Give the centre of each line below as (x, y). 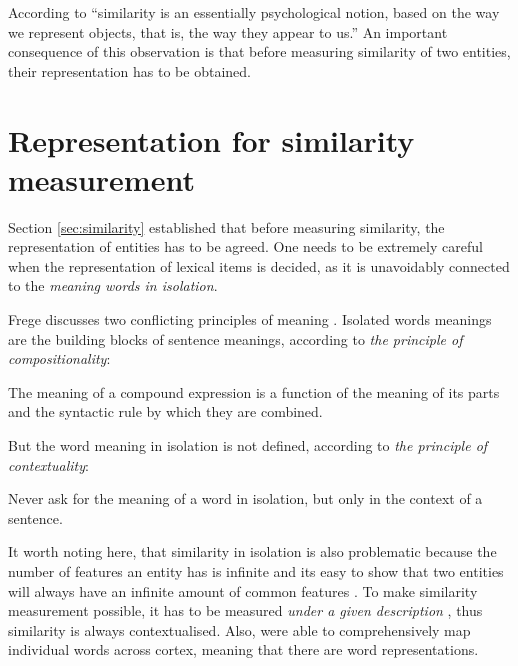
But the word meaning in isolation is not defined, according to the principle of (248, 445)
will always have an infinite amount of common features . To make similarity (243, 590)
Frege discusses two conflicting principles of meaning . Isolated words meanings (250, 319)
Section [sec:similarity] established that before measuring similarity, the (226, 226)
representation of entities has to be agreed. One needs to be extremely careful (245, 246)
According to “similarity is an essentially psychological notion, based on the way (254, 12)
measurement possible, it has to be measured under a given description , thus (245, 610)
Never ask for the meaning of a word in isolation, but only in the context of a (245, 498)
